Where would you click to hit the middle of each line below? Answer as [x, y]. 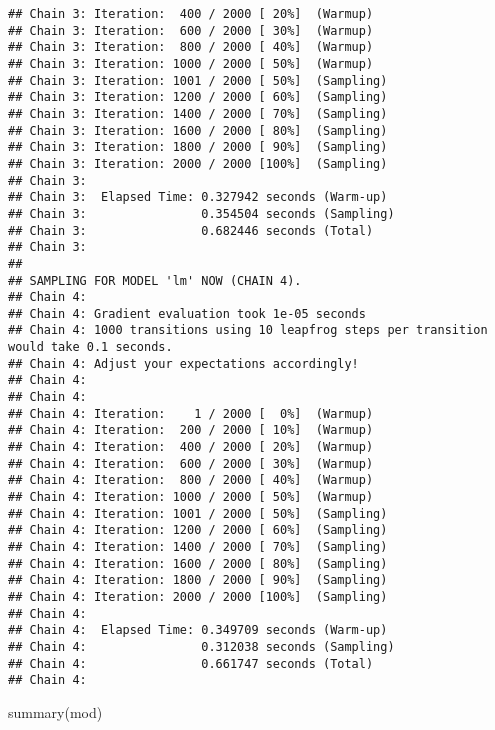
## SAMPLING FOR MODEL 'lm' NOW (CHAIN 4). [155, 280]
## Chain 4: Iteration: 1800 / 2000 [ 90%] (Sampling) [198, 580]
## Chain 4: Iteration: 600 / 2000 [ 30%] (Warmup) [191, 463]
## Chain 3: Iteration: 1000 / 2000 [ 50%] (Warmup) [191, 63]
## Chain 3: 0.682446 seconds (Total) [191, 230]
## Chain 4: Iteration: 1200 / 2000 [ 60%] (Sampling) [198, 530]
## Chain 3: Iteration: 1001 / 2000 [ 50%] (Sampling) [198, 80]
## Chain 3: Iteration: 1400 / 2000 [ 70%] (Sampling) [198, 113]
